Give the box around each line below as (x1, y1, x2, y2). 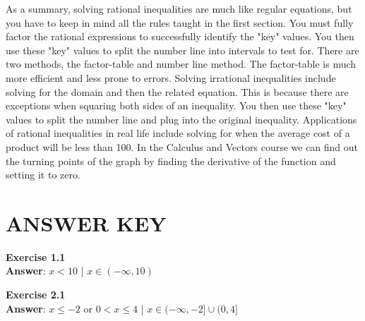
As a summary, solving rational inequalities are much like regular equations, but (6, 1, 352, 16)
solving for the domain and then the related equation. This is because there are (6, 84, 349, 99)
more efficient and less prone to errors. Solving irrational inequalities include (6, 70, 336, 85)
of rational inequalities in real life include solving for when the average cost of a (6, 126, 350, 140)
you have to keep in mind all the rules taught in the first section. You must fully (6, 15, 354, 30)
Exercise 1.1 (6, 249, 66, 264)
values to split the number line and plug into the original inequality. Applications (6, 111, 357, 126)
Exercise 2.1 (6, 287, 66, 302)
